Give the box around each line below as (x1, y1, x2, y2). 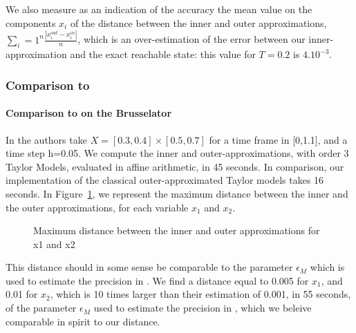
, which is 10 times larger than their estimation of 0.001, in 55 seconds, (50, 287, 351, 301)
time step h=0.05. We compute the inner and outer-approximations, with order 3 (6, 146, 349, 160)
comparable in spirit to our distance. (6, 314, 160, 328)
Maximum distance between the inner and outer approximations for (33, 223, 320, 238)
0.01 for (6, 287, 38, 301)
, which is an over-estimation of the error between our (77, 32, 306, 46)
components (6, 15, 56, 30)
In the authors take (6, 132, 87, 146)
